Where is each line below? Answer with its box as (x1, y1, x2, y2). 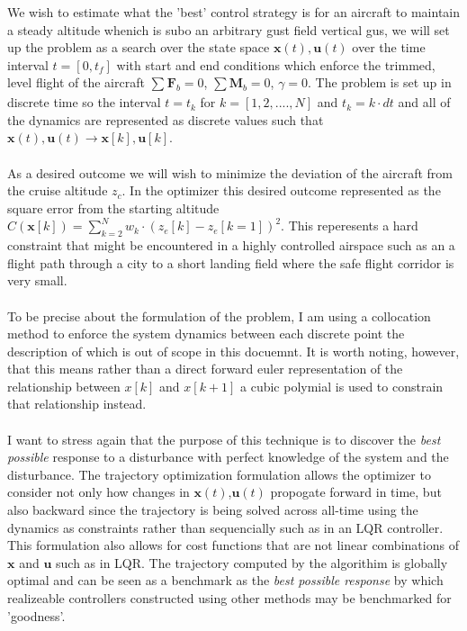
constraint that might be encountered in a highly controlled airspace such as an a (7, 236, 455, 255)
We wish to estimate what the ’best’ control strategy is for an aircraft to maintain (7, 3, 461, 21)
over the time (352, 38, 426, 57)
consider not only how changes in (7, 482, 190, 501)
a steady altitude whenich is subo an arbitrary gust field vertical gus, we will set (7, 20, 450, 39)
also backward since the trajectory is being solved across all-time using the (7, 500, 418, 519)
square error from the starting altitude (7, 198, 220, 217)
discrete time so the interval (7, 93, 161, 112)
